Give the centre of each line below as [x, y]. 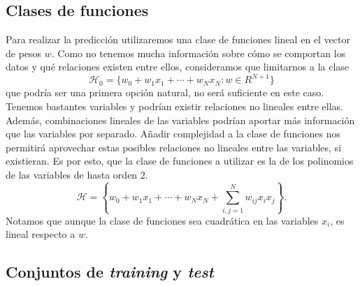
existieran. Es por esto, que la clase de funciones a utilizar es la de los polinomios [180, 161]
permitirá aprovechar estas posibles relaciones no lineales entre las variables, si [174, 147]
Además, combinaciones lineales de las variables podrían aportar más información [180, 120]
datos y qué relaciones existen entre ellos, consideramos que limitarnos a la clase [178, 67]
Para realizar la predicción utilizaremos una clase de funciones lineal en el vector [178, 39]
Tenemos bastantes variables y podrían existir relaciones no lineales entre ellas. [174, 106]
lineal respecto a [41, 234]
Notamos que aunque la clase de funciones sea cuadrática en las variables [162, 220]
